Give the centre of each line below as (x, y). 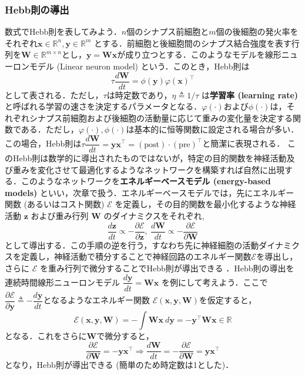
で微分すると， (125, 335)
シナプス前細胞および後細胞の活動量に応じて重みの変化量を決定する (161, 117)
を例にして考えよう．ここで (214, 282)
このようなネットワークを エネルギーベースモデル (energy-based (146, 181)
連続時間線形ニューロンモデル (62, 282)
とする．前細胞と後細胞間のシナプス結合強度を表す (193, 43)
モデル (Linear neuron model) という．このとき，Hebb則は (139, 66)
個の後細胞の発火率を (257, 31)
